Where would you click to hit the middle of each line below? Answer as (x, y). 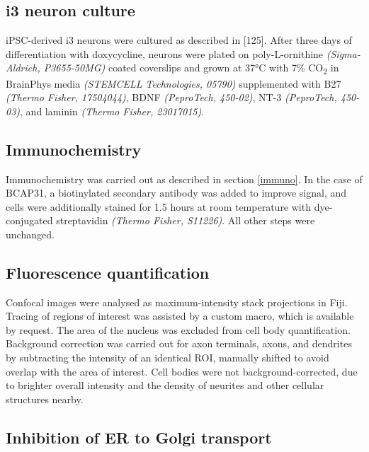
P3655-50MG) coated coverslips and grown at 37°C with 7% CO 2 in (191, 69)
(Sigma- (343, 53)
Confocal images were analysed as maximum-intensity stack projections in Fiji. (177, 302)
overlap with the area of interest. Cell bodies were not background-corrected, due (182, 371)
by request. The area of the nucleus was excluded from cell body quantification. (178, 329)
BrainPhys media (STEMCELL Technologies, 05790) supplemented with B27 (174, 83)
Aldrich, (23, 68)
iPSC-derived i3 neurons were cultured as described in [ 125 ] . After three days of (179, 40)
